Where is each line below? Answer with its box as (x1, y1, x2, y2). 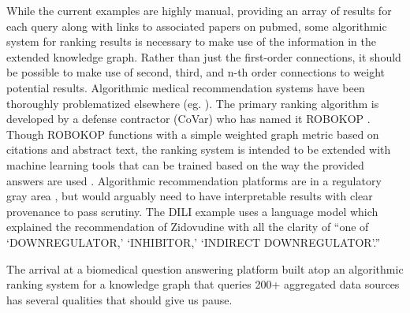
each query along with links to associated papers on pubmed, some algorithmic (6, 17, 387, 34)
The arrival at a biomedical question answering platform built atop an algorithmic (6, 260, 404, 277)
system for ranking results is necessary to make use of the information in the (6, 33, 376, 50)
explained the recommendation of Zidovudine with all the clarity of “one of (6, 218, 369, 235)
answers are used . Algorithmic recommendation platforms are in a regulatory (6, 172, 382, 188)
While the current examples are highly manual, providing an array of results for (6, 2, 392, 18)
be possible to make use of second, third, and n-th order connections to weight (6, 64, 385, 80)
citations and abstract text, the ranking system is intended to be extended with (6, 141, 391, 158)
